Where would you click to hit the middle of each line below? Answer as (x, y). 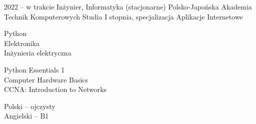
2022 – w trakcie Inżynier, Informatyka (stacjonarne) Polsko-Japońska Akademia (128, 6)
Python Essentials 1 (34, 69)
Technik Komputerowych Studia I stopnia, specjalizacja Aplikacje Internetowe (123, 16)
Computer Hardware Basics (46, 79)
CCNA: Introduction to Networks (55, 89)
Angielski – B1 (26, 116)
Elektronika (22, 43)
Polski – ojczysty (30, 106)
